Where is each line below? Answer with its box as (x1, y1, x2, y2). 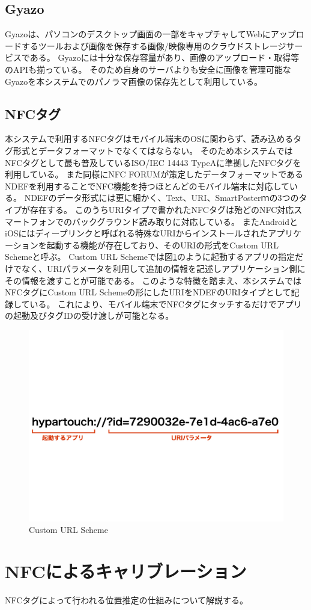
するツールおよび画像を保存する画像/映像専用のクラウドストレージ (21, 39, 286, 52)
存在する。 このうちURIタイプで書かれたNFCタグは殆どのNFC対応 (29, 203, 294, 215)
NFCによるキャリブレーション (5, 559, 247, 584)
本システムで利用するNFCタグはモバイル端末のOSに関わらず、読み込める (5, 132, 294, 145)
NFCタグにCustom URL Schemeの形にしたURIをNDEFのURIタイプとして (5, 286, 291, 298)
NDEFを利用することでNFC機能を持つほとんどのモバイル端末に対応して (5, 179, 289, 192)
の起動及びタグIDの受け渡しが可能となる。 (5, 309, 174, 322)
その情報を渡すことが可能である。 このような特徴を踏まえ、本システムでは (5, 274, 302, 286)
